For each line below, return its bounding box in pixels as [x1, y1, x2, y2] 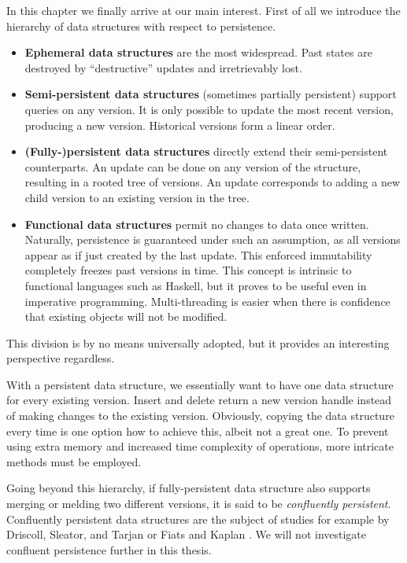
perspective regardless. [6, 350, 115, 366]
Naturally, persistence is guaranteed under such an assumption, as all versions [24, 231, 401, 248]
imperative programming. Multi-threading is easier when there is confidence [24, 293, 390, 309]
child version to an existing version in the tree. [24, 189, 250, 205]
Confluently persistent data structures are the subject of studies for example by [6, 510, 390, 527]
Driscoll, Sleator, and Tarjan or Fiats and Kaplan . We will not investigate [6, 526, 366, 543]
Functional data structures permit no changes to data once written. [24, 215, 369, 232]
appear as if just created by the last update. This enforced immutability [24, 246, 372, 263]
